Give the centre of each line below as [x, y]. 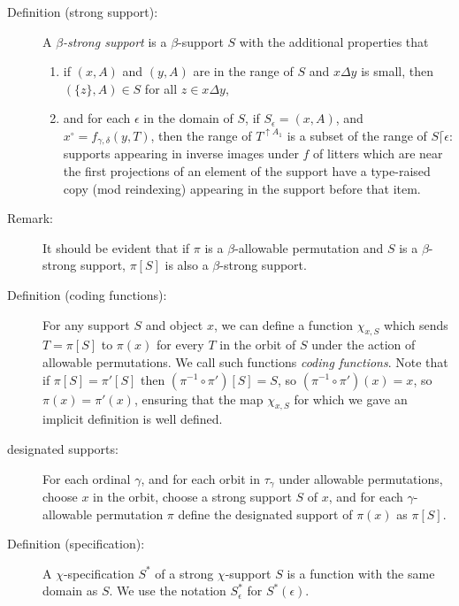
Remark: [30, 218]
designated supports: [63, 448]
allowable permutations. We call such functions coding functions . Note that [245, 361]
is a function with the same [361, 573]
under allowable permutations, [361, 478]
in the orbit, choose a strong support [192, 496]
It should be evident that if [116, 247]
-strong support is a [115, 41]
